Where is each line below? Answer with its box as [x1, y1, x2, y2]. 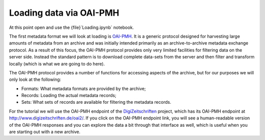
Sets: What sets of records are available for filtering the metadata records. [21, 99, 171, 105]
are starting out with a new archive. [9, 129, 80, 135]
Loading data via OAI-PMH [9, 7, 120, 18]
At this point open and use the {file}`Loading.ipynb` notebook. [9, 24, 134, 30]
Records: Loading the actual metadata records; [21, 93, 116, 98]
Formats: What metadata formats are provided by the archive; [21, 86, 146, 92]
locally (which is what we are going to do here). [9, 61, 105, 67]
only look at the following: [9, 76, 61, 83]
